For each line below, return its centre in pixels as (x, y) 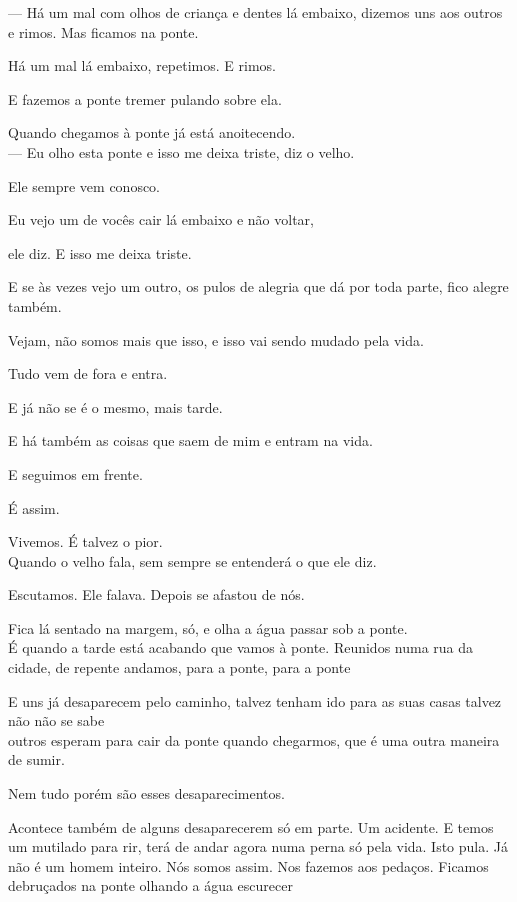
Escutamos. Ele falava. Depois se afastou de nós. (156, 594)
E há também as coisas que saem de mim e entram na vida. (190, 440)
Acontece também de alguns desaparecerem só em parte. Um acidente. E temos (251, 826)
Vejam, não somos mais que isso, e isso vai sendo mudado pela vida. (216, 339)
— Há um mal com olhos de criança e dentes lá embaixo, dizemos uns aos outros (255, 12)
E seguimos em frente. (75, 473)
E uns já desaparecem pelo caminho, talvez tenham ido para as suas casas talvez (255, 700)
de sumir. (36, 759)
